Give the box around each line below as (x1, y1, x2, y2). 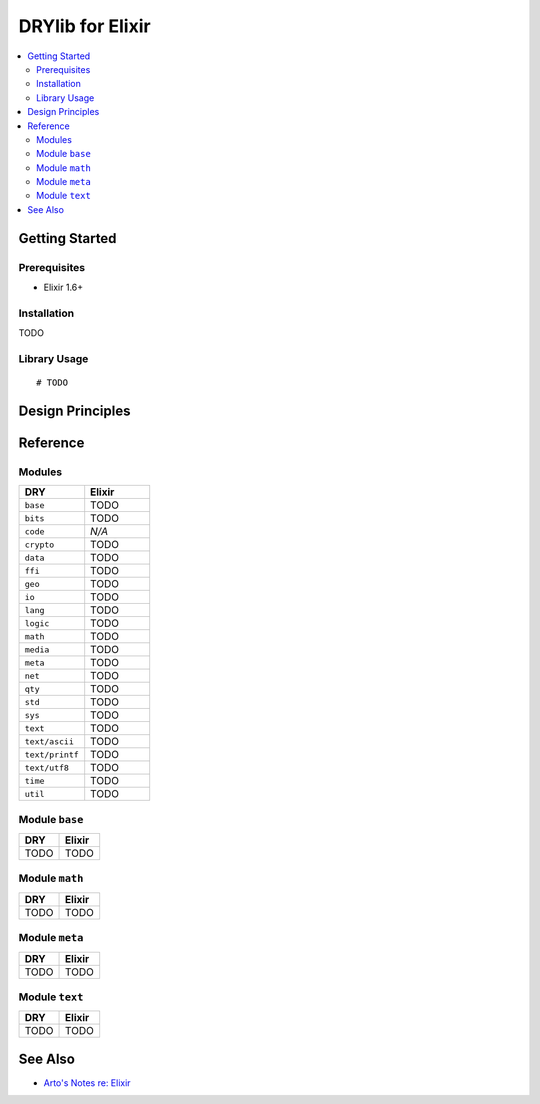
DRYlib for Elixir (18, 15, 151, 37)
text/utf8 (24, 762, 70, 773)
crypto (24, 539, 55, 550)
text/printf (24, 749, 79, 760)
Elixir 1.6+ (43, 281, 84, 293)
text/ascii (24, 736, 75, 747)
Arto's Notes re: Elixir (43, 1076, 131, 1089)
